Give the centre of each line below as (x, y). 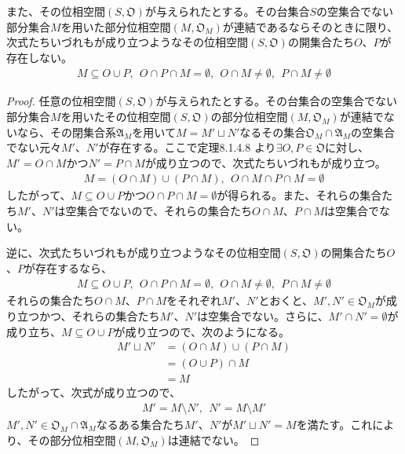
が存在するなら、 (68, 267)
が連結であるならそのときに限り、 (310, 26)
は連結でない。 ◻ (213, 439)
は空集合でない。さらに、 (263, 316)
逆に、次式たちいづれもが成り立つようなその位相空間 (144, 253)
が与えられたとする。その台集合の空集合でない (277, 101)
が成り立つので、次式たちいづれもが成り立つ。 (265, 162)
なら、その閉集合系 (66, 132)
